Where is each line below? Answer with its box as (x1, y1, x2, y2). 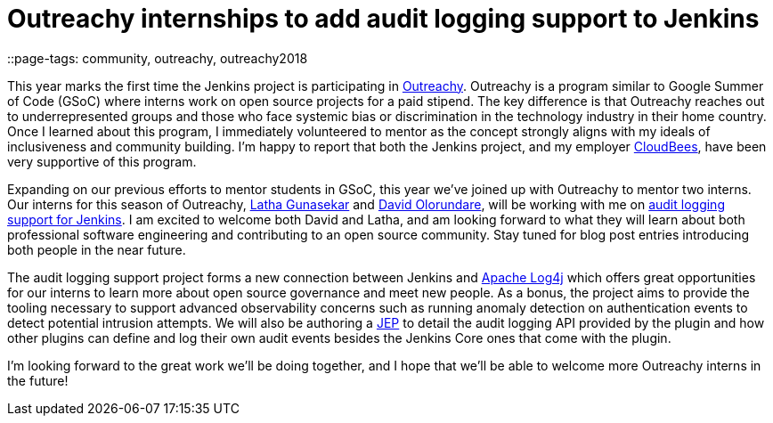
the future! (7, 372, 69, 388)
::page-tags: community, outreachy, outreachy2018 (7, 50, 308, 66)
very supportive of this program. (7, 153, 197, 169)
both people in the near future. (7, 241, 186, 257)
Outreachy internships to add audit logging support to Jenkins (7, 4, 760, 34)
